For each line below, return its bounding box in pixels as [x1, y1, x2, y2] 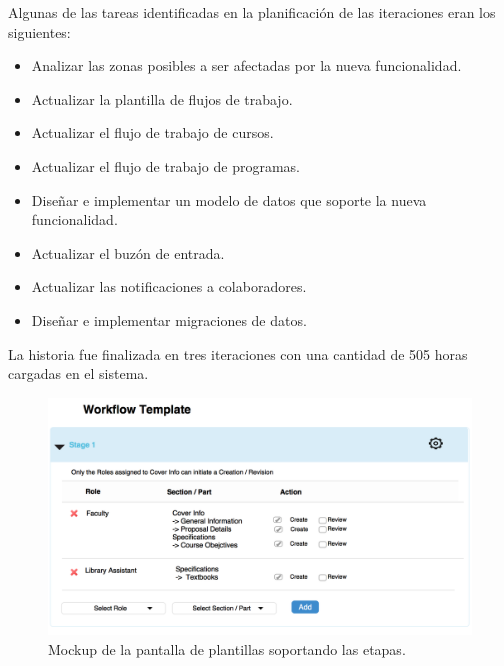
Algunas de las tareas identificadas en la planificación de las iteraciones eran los [8, 2, 496, 22]
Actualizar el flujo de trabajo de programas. [31, 155, 300, 176]
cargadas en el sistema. [8, 363, 149, 384]
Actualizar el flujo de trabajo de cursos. [31, 122, 274, 143]
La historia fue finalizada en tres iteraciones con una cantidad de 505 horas [8, 343, 468, 364]
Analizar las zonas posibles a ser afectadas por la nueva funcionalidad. [31, 55, 462, 76]
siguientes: [8, 21, 71, 42]
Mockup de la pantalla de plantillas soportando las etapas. [48, 638, 406, 659]
